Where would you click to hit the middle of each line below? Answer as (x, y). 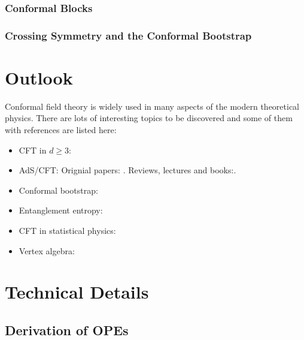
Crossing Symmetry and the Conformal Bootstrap (128, 35)
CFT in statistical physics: (67, 230)
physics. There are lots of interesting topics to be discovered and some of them (149, 118)
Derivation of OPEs (67, 330)
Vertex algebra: (47, 250)
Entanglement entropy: (61, 210)
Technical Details (77, 292)
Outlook (39, 77)
